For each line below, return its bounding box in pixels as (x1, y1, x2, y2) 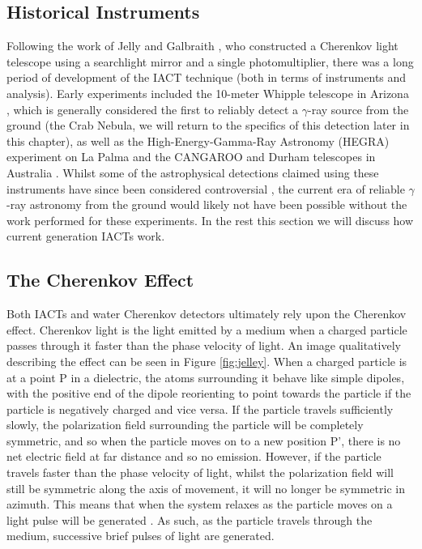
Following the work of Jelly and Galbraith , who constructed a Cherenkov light (6, 37, 399, 54)
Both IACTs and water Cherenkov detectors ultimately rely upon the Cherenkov (6, 305, 407, 322)
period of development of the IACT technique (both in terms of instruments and (6, 69, 407, 86)
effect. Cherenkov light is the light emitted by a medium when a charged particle (6, 321, 407, 338)
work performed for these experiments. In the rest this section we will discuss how (6, 211, 414, 228)
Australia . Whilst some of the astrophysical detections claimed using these (6, 164, 379, 181)
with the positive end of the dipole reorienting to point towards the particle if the (6, 385, 411, 402)
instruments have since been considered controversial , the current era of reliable (6, 180, 405, 197)
